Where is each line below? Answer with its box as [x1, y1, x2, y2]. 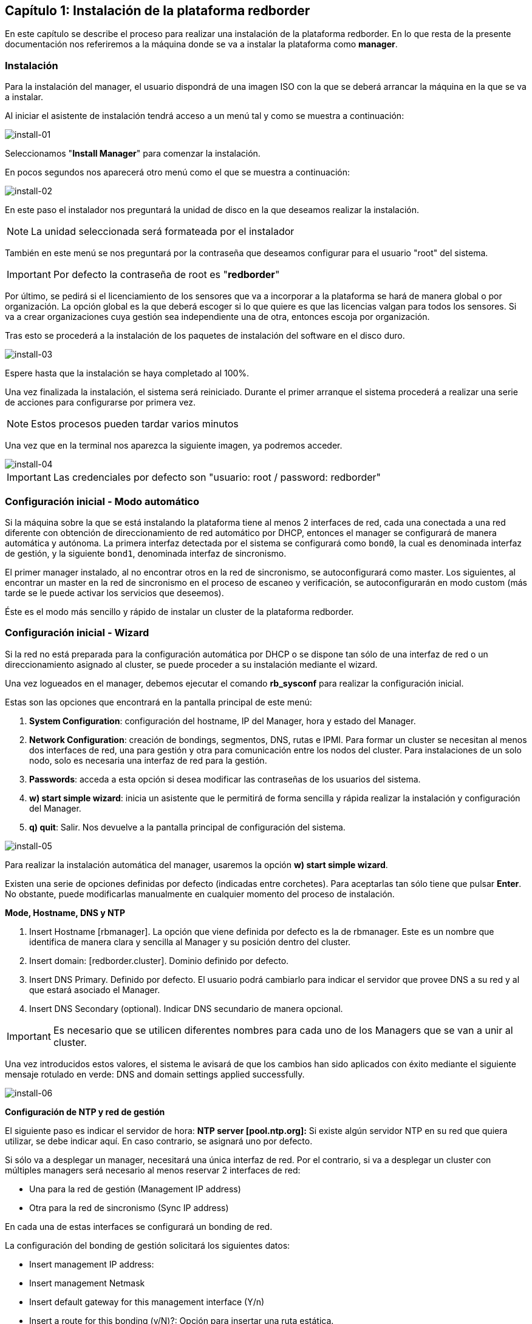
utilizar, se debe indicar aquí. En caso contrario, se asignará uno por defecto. [5, 1135, 313, 1146]
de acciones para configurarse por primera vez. [5, 397, 196, 408]
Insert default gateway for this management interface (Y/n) [29, 1296, 265, 1307]
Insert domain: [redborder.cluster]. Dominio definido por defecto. [29, 955, 289, 966]
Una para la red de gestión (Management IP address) [29, 1183, 241, 1194]
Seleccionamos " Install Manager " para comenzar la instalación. [5, 148, 261, 159]
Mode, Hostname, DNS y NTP [5, 907, 125, 918]
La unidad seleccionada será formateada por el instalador [31, 225, 295, 238]
